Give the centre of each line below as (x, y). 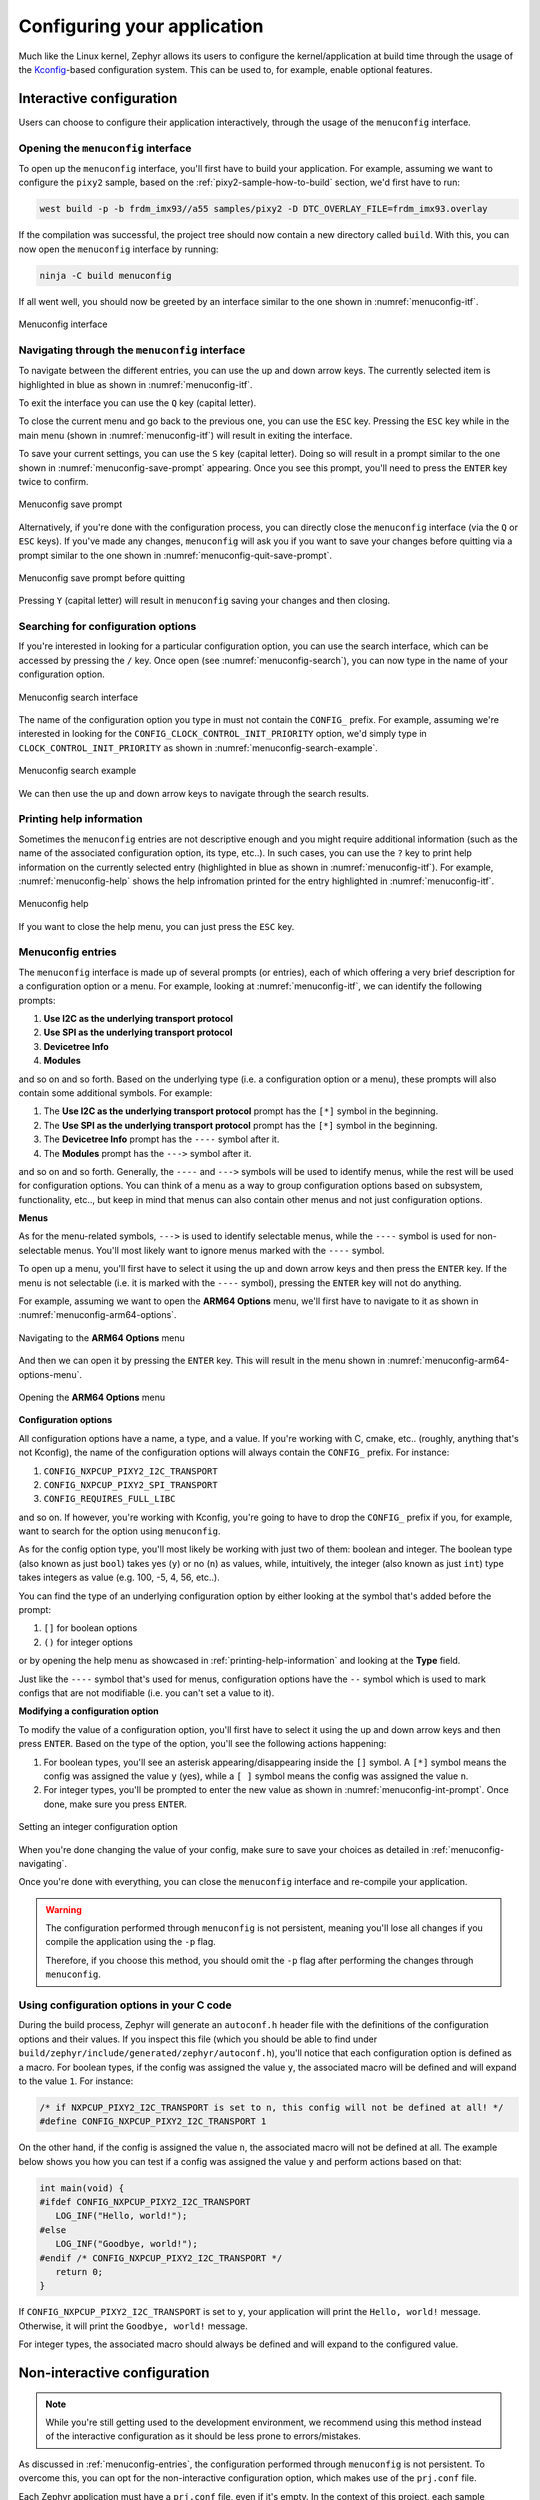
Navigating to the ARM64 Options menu (101, 1337)
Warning (63, 1909)
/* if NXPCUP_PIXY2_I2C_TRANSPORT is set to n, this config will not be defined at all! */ (271, 2107)
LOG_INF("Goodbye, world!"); (127, 2244)
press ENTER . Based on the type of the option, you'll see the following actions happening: (202, 1744)
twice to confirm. (53, 481)
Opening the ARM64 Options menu (92, 1397)
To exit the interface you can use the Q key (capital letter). (137, 403)
